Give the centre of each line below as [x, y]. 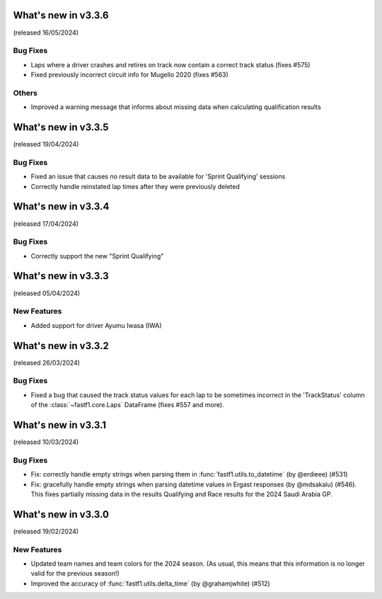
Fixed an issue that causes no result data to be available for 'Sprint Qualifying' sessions [158, 176]
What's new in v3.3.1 [59, 425]
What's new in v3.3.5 [61, 127]
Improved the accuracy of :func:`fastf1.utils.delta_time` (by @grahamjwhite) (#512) [150, 583]
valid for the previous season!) [75, 574]
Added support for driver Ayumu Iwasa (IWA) [96, 325]
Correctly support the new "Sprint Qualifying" [97, 256]
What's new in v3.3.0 [61, 514]
